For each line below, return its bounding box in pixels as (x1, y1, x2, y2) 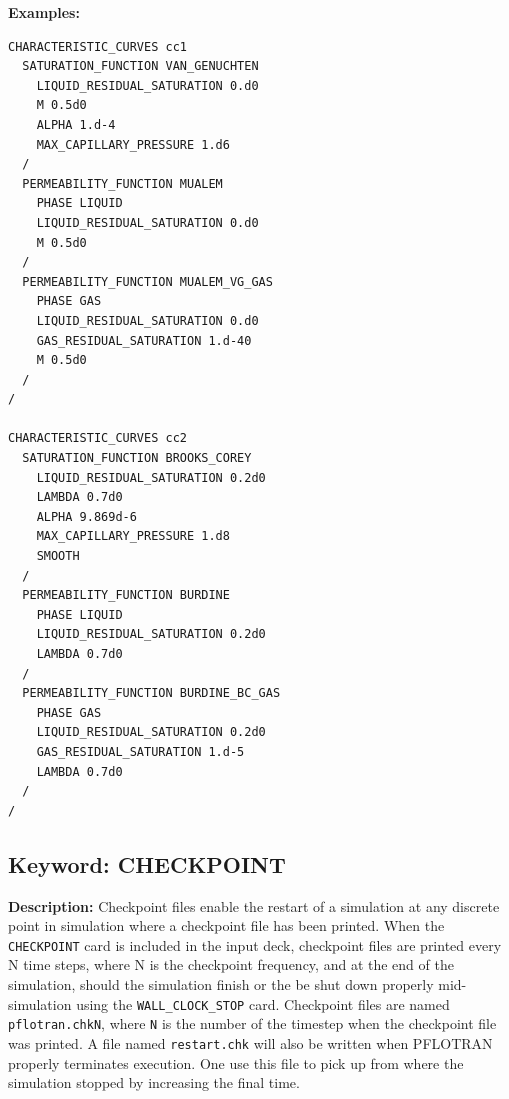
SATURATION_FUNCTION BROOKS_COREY (22, 451, 252, 466)
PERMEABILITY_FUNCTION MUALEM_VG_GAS (22, 274, 273, 289)
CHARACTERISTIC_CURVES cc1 (8, 39, 187, 54)
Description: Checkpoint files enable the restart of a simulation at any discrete (8, 895, 500, 916)
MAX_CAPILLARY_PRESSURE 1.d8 (36, 529, 230, 544)
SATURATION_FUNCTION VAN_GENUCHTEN (22, 59, 259, 74)
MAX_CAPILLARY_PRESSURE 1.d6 (36, 137, 230, 152)
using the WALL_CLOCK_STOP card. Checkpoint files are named (76, 993, 450, 1014)
